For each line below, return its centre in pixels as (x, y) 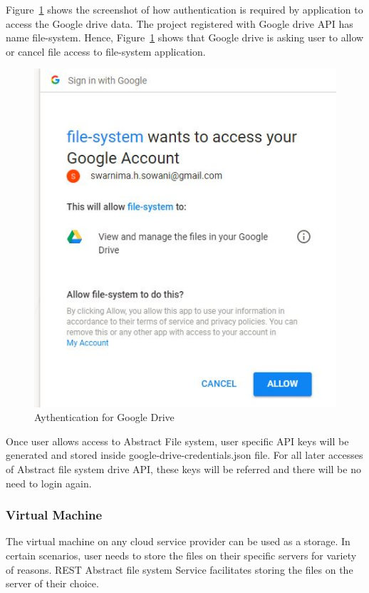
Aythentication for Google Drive (104, 417)
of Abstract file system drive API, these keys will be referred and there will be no (183, 468)
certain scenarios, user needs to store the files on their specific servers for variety (181, 555)
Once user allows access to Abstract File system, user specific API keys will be (177, 441)
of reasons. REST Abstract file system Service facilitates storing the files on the (180, 569)
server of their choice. (52, 583)
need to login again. (49, 483)
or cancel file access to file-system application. (106, 51)
